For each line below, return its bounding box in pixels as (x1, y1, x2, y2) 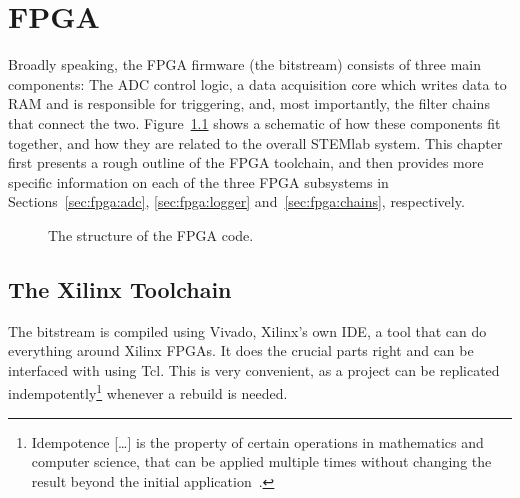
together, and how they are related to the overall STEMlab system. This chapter (8, 132, 503, 153)
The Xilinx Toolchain (8, 273, 232, 304)
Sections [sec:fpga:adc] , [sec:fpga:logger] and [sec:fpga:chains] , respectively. (8, 191, 465, 212)
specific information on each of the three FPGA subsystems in (8, 171, 389, 192)
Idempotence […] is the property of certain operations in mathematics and (31, 431, 484, 452)
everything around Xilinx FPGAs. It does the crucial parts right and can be (8, 340, 474, 361)
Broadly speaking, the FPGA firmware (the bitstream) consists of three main (8, 54, 481, 75)
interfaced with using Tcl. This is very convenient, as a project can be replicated (8, 359, 500, 380)
